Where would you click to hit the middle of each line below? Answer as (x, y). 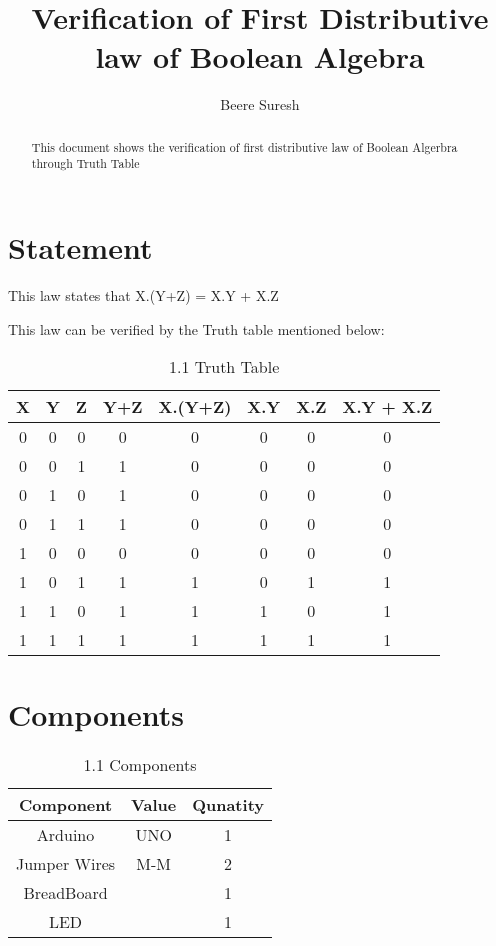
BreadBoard (65, 893)
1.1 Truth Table (224, 367)
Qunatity (228, 805)
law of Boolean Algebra (260, 56)
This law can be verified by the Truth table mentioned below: (196, 328)
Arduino (65, 835)
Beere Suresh (260, 104)
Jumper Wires (66, 864)
